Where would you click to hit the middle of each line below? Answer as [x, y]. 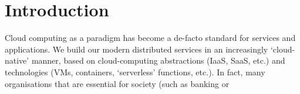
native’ [17, 60]
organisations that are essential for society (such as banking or [117, 83]
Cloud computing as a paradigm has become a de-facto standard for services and [150, 38]
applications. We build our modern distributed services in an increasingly [136, 49]
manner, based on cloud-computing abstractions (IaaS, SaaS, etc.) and [158, 60]
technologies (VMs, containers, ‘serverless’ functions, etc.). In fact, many [135, 72]
